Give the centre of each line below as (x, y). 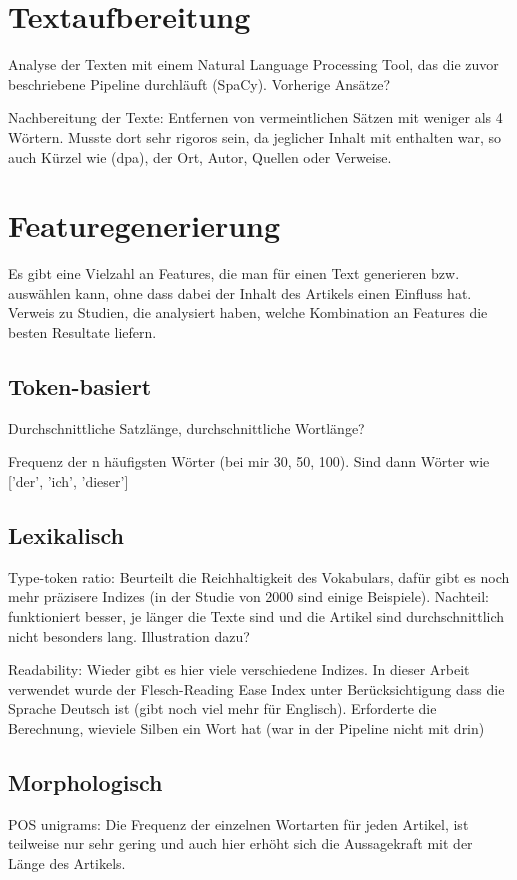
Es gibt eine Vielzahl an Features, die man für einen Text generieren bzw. (234, 273)
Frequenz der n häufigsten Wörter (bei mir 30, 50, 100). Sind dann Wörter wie (249, 461)
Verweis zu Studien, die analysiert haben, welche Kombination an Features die (248, 312)
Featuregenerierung (144, 225)
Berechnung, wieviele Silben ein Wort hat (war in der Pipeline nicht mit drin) (246, 727)
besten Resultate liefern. (82, 332)
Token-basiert (80, 385)
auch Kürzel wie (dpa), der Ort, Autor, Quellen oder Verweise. (200, 156)
